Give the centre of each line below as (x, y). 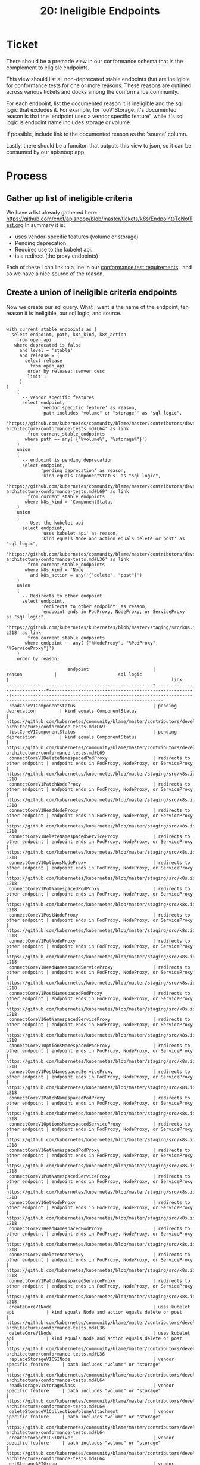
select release (43, 361)
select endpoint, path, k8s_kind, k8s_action (69, 335)
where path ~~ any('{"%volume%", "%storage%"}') (86, 439)
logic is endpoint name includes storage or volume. (69, 122)
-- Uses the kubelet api (53, 523)
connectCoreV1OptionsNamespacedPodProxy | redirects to (99, 1046)
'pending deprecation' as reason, (84, 470)
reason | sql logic (74, 674)
